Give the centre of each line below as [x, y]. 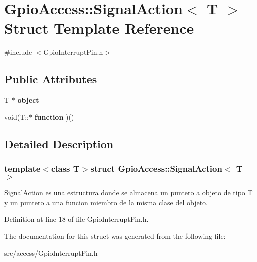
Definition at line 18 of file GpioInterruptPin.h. [76, 219]
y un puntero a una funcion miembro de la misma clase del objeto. [106, 202]
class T [65, 168]
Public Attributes [51, 79]
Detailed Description [59, 144]
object [28, 100]
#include [18, 52]
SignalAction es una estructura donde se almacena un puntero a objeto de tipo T [128, 193]
